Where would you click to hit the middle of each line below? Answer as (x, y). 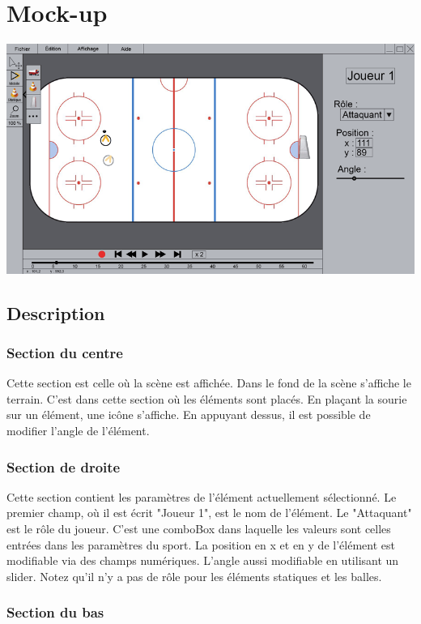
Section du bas (55, 612)
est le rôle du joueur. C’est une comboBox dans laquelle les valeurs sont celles (199, 528)
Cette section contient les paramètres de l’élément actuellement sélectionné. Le (202, 496)
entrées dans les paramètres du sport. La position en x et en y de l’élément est (201, 544)
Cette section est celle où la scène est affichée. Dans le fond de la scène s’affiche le (209, 383)
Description (56, 312)
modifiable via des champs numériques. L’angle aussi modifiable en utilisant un (203, 560)
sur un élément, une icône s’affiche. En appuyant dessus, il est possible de (189, 415)
